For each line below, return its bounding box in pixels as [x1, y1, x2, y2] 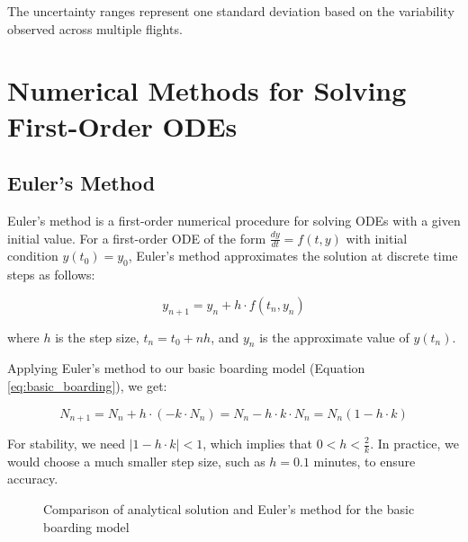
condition [7, 246, 58, 265]
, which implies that [202, 434, 312, 452]
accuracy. [7, 469, 58, 488]
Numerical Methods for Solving [7, 72, 407, 109]
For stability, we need [7, 434, 125, 452]
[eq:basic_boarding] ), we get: [7, 376, 167, 395]
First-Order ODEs [7, 107, 238, 144]
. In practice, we [370, 434, 459, 452]
